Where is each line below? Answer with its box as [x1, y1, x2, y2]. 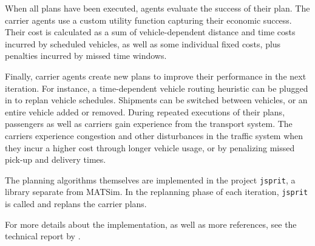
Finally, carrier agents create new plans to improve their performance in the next [5, 69, 307, 82]
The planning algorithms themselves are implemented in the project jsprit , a [5, 173, 296, 186]
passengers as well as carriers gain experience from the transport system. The [5, 117, 293, 130]
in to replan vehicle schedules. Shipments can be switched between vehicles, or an [5, 94, 308, 106]
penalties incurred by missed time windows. [5, 49, 167, 62]
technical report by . [5, 230, 81, 242]
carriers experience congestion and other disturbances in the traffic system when [5, 129, 303, 142]
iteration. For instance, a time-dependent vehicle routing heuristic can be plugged [5, 81, 308, 94]
